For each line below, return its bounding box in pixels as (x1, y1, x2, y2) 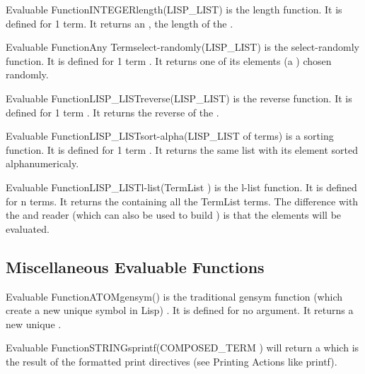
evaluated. (6, 221, 50, 236)
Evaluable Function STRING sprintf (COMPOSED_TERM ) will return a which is (6, 340, 359, 355)
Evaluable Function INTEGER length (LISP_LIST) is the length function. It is (6, 2, 342, 16)
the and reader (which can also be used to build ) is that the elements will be (6, 207, 342, 222)
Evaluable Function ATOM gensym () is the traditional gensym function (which (6, 289, 342, 303)
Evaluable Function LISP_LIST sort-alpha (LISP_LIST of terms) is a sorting (6, 128, 334, 143)
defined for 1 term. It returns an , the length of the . (6, 16, 233, 30)
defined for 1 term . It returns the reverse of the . (6, 104, 219, 119)
